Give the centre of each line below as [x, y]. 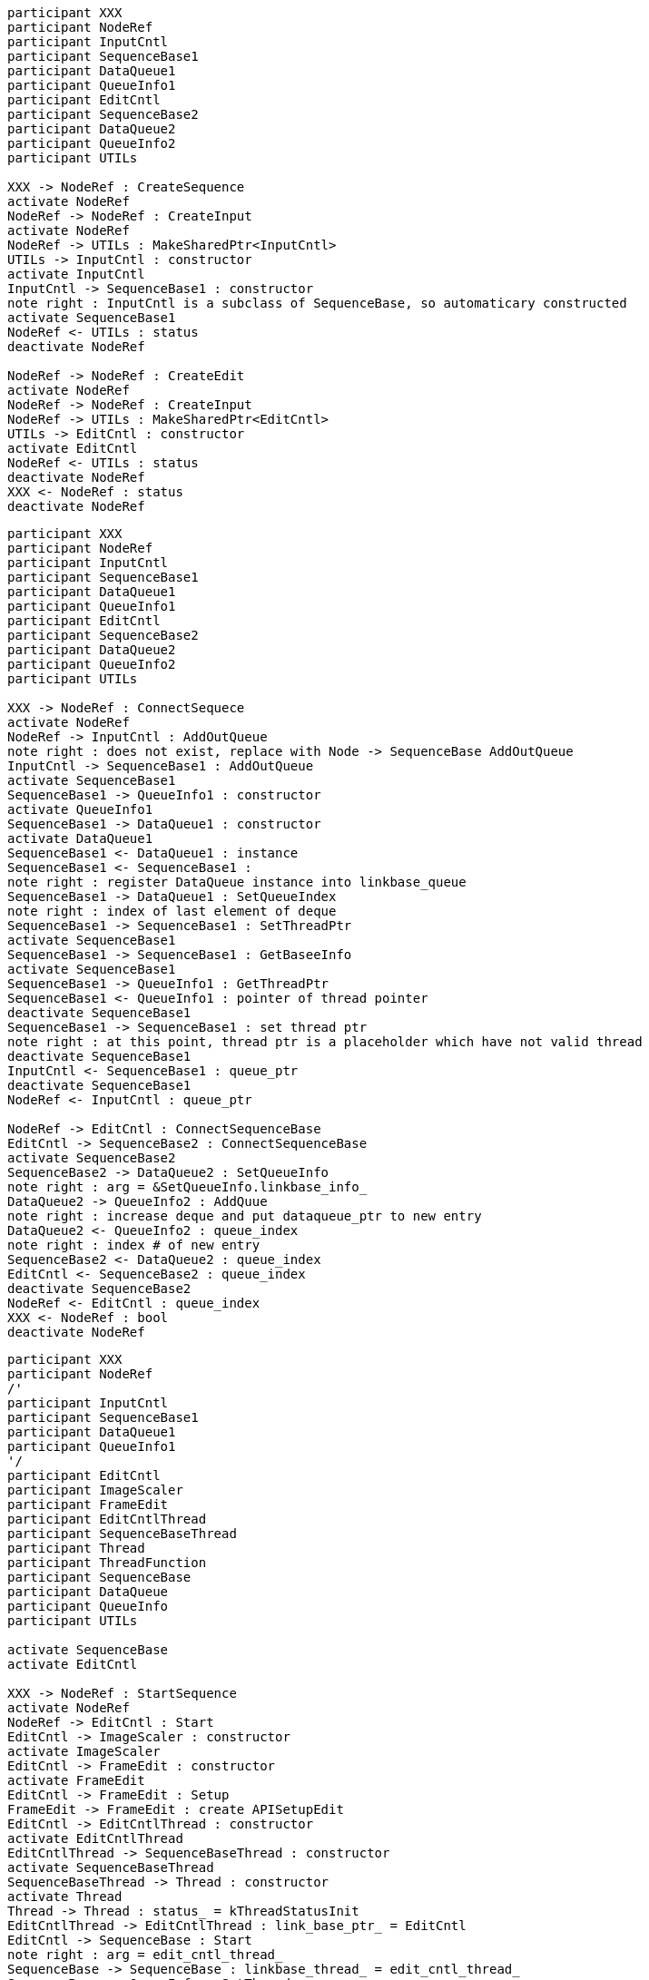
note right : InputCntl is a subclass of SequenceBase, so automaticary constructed [317, 303]
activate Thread [65, 1897]
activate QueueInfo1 [80, 809]
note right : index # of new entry [134, 1245]
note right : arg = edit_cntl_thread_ [145, 1955]
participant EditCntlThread [107, 1519]
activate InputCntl [76, 274]
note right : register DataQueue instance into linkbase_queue [237, 882]
